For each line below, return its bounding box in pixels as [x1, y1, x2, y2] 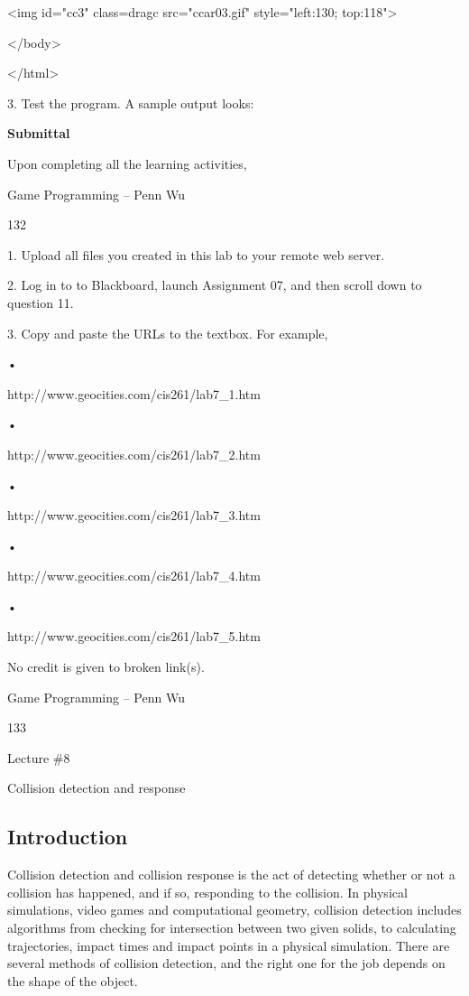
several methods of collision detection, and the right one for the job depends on [7, 954, 446, 973]
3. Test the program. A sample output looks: [7, 93, 254, 112]
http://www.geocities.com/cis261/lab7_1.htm [7, 384, 261, 403]
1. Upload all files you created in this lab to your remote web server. [7, 245, 385, 264]
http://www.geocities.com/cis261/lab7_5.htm [7, 627, 261, 646]
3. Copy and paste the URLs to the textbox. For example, [7, 323, 328, 342]
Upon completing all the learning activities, [7, 154, 247, 172]
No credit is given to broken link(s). [7, 657, 205, 676]
